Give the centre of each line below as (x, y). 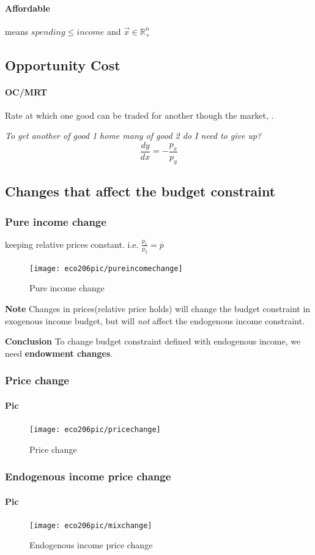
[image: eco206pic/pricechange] (95, 429)
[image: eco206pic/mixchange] (91, 525)
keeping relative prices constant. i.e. (72, 244)
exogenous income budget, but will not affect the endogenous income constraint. (155, 320)
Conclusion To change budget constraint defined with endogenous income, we (153, 341)
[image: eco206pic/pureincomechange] (106, 268)
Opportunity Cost (63, 65)
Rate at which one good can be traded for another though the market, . (139, 115)
